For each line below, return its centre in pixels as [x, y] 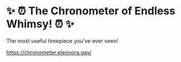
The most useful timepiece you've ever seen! [62, 41]
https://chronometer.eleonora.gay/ [49, 52]
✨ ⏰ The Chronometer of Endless [91, 11]
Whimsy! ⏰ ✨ [40, 24]
